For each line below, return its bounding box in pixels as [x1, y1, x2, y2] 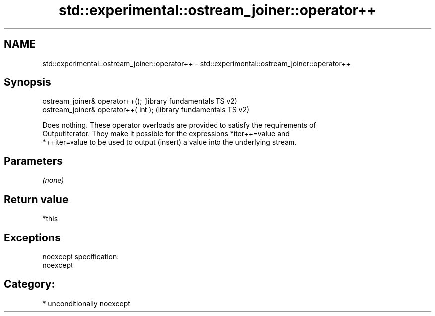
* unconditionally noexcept [42, 299, 130, 308]
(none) [42, 176, 64, 185]
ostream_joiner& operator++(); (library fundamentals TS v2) [42, 97, 237, 106]
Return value [4, 193, 69, 206]
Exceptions [4, 231, 61, 244]
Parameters [4, 155, 63, 167]
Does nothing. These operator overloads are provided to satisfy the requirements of [42, 121, 316, 130]
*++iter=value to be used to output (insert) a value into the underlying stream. [42, 138, 297, 147]
